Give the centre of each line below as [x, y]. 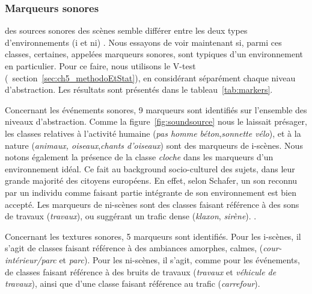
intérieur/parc [31, 259]
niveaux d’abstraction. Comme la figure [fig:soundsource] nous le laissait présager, [156, 121]
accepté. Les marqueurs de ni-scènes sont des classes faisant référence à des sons [152, 204]
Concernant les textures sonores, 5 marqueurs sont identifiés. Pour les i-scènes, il [153, 236]
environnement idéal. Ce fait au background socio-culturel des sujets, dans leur [150, 168]
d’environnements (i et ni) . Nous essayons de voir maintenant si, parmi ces [143, 42]
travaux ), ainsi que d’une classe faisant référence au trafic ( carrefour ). [133, 283]
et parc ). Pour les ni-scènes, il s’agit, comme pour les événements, [179, 259]
